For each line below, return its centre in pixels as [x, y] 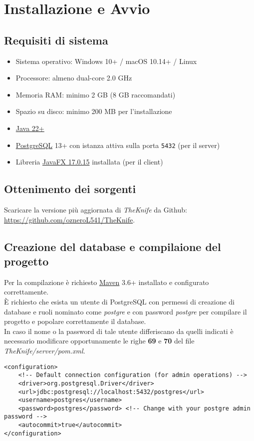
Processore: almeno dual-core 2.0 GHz [74, 78]
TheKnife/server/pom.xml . [45, 350]
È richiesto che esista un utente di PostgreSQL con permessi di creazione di [119, 301]
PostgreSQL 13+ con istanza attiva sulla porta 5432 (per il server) [118, 145]
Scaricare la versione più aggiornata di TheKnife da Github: [96, 209]
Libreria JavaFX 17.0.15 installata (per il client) [89, 162]
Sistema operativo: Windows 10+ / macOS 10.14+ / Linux [106, 61]
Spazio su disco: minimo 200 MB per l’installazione [94, 111]
